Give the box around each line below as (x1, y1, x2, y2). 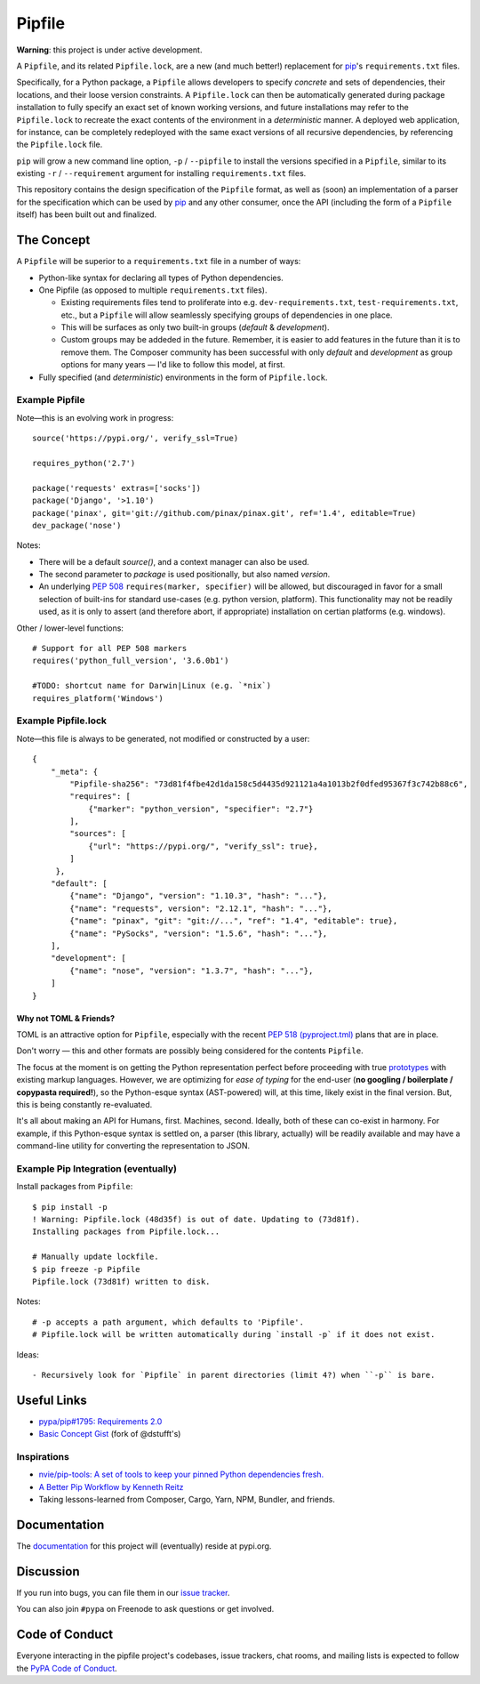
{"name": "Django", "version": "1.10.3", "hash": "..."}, (69, 890, 328, 901)
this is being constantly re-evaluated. (16, 1099, 153, 1109)
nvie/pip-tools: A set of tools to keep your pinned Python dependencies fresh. (38, 1469, 324, 1480)
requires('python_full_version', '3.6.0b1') (32, 656, 230, 666)
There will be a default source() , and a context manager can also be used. (38, 556, 310, 567)
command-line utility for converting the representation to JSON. (16, 1140, 251, 1151)
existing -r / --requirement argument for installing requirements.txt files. (16, 168, 307, 179)
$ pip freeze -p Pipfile (32, 1264, 140, 1274)
